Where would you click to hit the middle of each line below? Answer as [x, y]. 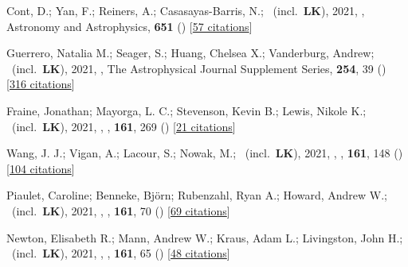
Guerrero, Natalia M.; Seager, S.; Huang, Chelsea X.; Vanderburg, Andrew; [190, 53]
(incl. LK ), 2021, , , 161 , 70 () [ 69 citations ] [121, 210]
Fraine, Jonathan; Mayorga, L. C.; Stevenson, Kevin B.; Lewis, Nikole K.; [186, 110]
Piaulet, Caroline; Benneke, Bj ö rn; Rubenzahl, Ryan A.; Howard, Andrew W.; [197, 195]
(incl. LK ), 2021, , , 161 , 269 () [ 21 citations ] [124, 126]
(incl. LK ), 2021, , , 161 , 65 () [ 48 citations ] [121, 253]
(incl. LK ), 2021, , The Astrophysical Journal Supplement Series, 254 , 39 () [199, 68]
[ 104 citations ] [41, 168]
